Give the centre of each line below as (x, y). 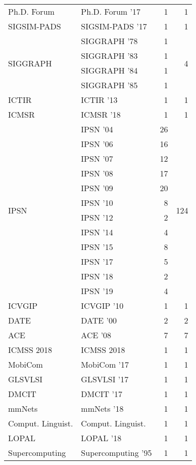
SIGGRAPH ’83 (109, 56)
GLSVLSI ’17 (105, 379)
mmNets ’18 (102, 408)
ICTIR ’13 (99, 100)
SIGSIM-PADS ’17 (114, 26)
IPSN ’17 (97, 261)
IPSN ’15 (97, 247)
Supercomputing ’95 (116, 453)
